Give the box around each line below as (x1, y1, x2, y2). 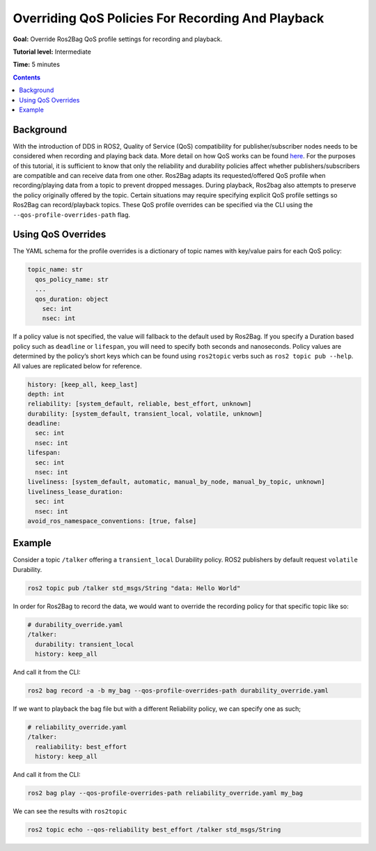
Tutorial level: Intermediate (13, 47, 92, 56)
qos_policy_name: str (35, 276, 109, 283)
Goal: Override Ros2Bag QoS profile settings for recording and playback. (13, 35, 223, 43)
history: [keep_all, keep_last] (27, 380, 139, 389)
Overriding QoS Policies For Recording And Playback (13, 10, 324, 26)
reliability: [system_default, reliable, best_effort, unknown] (27, 400, 252, 408)
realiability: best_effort (35, 743, 127, 751)
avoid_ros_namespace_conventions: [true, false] (27, 517, 197, 525)
